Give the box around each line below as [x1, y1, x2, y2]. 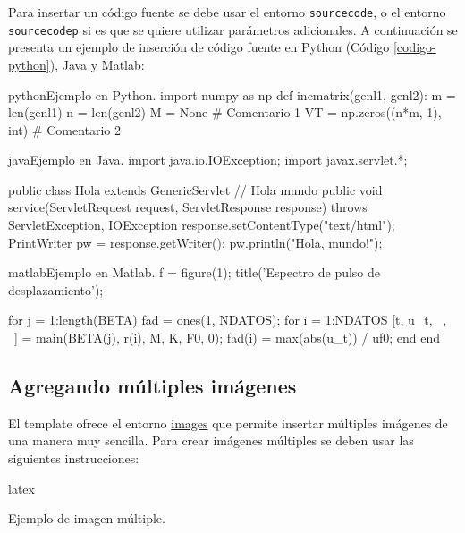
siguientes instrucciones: [8, 449, 139, 468]
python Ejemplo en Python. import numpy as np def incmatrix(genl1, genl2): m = [8, 85, 456, 104]
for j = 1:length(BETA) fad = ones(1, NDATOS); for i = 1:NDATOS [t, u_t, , [8, 310, 447, 329]
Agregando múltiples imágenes [8, 372, 297, 400]
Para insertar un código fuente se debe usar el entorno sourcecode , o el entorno [8, 3, 446, 21]
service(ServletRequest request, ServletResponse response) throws [8, 198, 368, 216]
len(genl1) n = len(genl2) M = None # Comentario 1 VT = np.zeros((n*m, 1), [8, 103, 442, 122]
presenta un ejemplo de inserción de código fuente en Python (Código [8, 38, 390, 56]
